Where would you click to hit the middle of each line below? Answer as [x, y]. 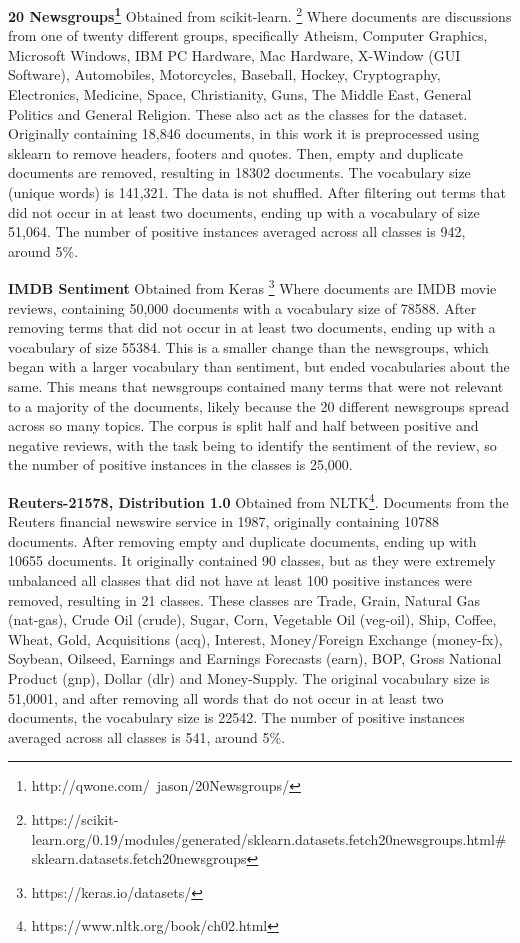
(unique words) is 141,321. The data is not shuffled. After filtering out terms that [257, 192]
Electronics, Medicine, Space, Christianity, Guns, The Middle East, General [240, 94]
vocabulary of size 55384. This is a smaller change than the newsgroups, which [248, 346]
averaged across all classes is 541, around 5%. [147, 736]
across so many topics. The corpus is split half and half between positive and [243, 425]
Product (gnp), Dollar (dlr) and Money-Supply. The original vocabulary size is [249, 677]
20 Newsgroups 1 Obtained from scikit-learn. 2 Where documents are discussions [260, 14]
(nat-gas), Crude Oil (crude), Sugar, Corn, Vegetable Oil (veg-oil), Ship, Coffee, [252, 619]
